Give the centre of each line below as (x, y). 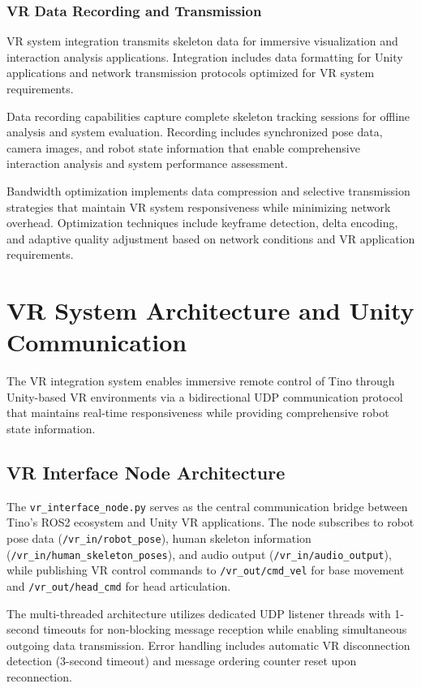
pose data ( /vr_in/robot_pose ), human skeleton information (159, 538)
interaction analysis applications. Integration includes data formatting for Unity (205, 56)
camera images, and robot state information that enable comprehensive (183, 147)
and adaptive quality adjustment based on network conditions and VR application (211, 238)
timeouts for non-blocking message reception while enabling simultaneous (225, 629)
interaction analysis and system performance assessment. (147, 163)
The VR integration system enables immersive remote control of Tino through (201, 381)
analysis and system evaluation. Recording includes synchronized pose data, (195, 132)
